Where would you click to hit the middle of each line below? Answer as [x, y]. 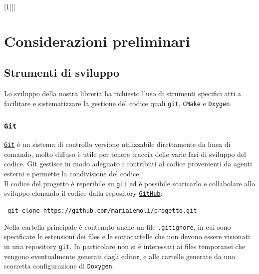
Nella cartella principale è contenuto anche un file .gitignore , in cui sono [118, 226]
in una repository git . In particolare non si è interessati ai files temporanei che [125, 246]
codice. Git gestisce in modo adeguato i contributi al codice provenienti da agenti [128, 164]
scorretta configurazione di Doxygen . [59, 266]
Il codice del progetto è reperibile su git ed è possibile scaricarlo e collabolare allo [130, 183]
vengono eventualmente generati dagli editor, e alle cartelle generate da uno [120, 256]
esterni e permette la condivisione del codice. [73, 174]
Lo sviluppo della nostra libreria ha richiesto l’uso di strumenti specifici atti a [123, 93]
